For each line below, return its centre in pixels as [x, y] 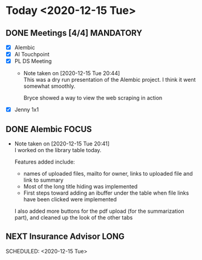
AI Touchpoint [32, 55]
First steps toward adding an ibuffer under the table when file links [106, 193]
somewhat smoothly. [49, 86]
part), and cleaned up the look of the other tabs [73, 218]
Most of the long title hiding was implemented [80, 187]
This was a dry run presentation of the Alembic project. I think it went [109, 80]
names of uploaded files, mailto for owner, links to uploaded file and [108, 174]
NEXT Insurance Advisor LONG [65, 237]
